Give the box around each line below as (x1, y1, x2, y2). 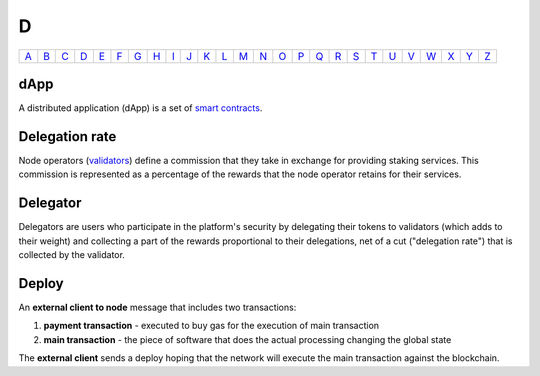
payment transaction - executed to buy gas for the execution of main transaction (43, 320, 380, 332)
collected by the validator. (18, 249, 125, 261)
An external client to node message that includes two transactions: (18, 301, 297, 313)
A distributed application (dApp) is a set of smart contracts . (18, 102, 263, 114)
